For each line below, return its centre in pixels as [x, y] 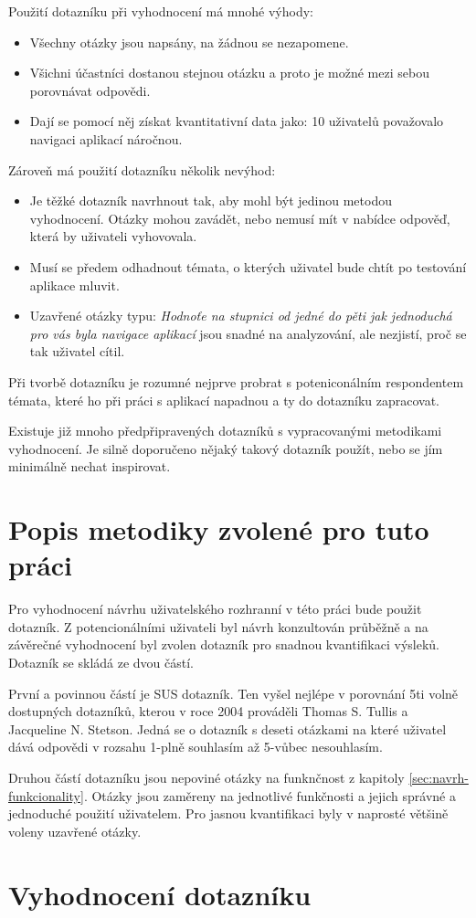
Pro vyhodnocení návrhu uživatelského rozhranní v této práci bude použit [215, 609]
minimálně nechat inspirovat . [90, 466]
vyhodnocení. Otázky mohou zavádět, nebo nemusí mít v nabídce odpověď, [240, 218]
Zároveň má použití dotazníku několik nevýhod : [142, 169]
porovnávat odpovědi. [90, 90]
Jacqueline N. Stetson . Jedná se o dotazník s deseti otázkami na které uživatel [227, 728]
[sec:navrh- [439, 777]
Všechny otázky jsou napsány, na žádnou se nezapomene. [189, 42]
